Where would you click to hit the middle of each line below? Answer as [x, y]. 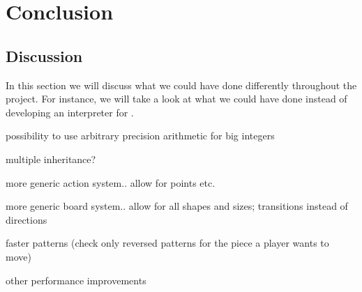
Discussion [44, 55]
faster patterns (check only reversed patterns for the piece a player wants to [167, 243]
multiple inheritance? [51, 159]
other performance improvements [76, 280]
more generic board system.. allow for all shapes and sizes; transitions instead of [177, 206]
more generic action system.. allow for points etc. [111, 182]
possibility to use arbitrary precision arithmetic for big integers [140, 136]
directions [27, 219]
